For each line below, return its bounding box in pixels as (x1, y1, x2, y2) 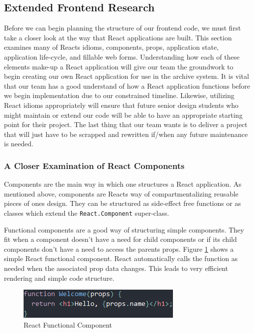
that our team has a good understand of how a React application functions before (4, 80, 251, 91)
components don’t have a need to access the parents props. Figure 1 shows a (4, 243, 234, 254)
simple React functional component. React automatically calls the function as (4, 253, 238, 264)
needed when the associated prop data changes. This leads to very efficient (4, 263, 228, 273)
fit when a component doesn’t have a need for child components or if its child (4, 234, 237, 244)
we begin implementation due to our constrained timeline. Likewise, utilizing (4, 90, 235, 100)
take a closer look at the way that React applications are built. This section (4, 32, 232, 42)
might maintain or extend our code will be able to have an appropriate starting (4, 109, 243, 120)
